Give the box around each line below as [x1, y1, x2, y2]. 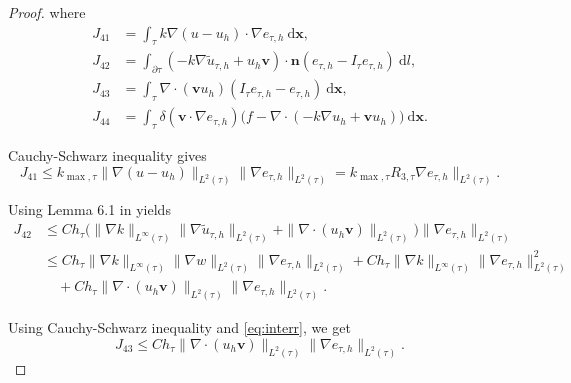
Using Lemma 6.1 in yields [8, 199, 171, 220]
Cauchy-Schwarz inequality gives [8, 144, 207, 165]
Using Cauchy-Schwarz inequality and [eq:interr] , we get [8, 317, 351, 338]
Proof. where [8, 2, 86, 22]
